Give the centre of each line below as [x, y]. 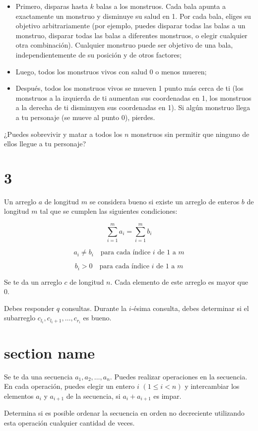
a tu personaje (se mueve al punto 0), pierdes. [85, 117]
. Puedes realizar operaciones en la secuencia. [179, 376]
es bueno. [97, 318]
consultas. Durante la [94, 308]
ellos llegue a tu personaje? [45, 144]
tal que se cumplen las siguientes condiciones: [109, 211]
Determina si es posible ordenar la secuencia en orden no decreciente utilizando [124, 413]
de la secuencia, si [93, 396]
